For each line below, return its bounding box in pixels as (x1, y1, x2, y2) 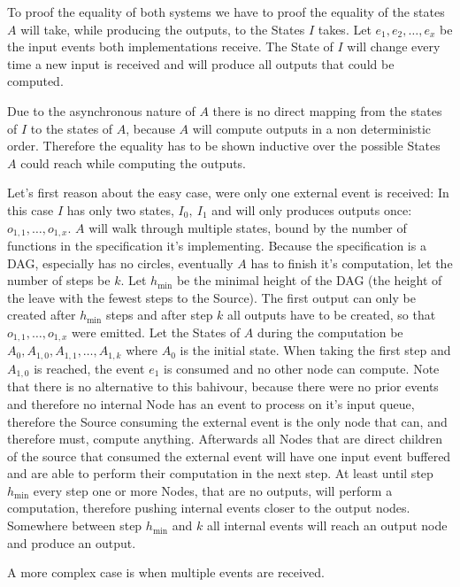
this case (7, 200, 54, 219)
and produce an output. (7, 533, 136, 552)
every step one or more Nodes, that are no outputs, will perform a (33, 481, 393, 499)
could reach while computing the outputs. (20, 153, 247, 172)
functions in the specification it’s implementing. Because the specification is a (7, 236, 426, 254)
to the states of (30, 119, 113, 137)
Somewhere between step (7, 516, 142, 535)
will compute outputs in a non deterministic (192, 119, 432, 137)
